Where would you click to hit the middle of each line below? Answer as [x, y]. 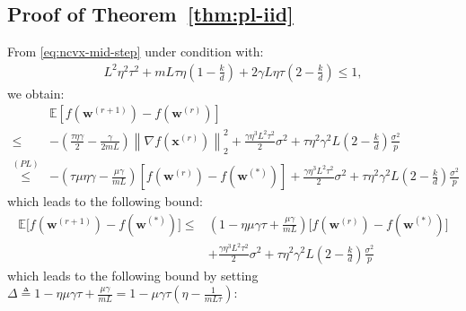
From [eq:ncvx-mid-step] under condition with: [136, 52]
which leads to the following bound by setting [133, 275]
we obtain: [36, 93]
